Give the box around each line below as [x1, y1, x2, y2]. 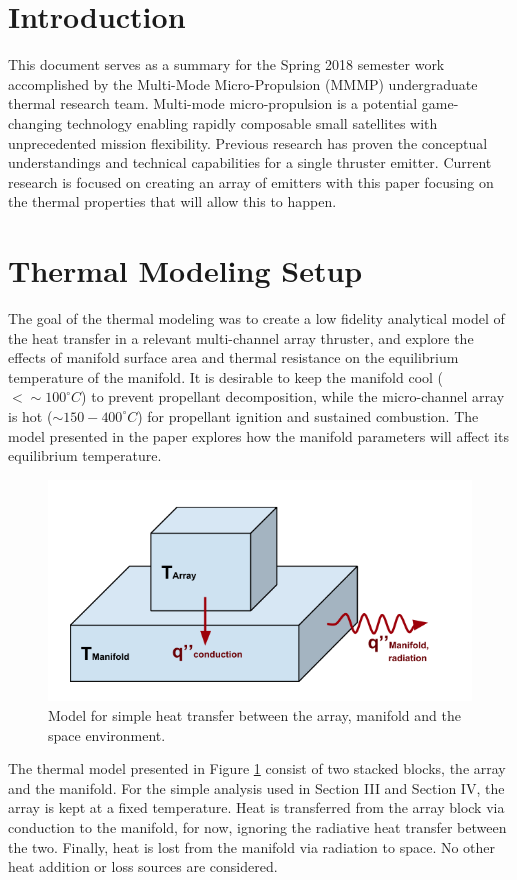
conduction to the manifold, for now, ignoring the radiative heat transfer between [8, 816, 507, 837]
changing [8, 112, 63, 133]
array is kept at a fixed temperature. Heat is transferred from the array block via [8, 797, 505, 818]
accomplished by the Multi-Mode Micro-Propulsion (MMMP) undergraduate [8, 73, 478, 94]
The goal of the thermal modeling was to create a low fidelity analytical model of [8, 308, 505, 328]
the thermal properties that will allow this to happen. [8, 191, 337, 212]
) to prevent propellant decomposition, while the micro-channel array [81, 386, 505, 407]
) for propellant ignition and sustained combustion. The [137, 405, 479, 426]
